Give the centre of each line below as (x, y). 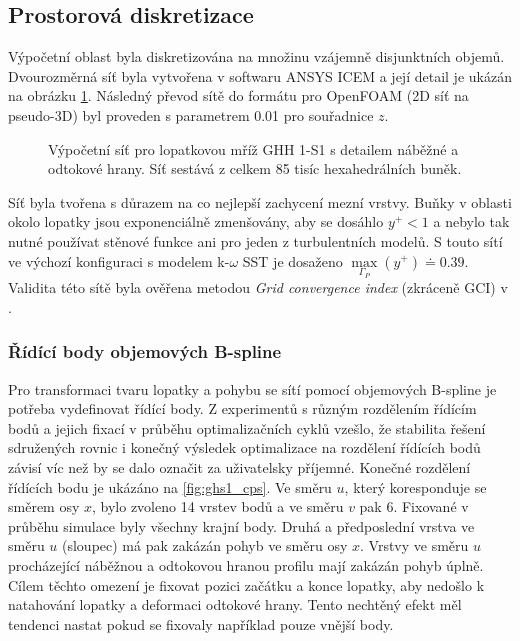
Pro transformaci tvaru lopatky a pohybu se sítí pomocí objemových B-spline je (252, 388)
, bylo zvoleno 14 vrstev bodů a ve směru (218, 506)
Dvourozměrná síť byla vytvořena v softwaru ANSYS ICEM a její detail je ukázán (260, 75)
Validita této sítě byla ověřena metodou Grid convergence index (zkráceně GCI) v (258, 287)
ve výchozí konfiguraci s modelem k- (119, 260)
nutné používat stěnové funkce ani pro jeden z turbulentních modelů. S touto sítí (255, 240)
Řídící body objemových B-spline (145, 351)
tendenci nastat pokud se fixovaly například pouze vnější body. (201, 623)
